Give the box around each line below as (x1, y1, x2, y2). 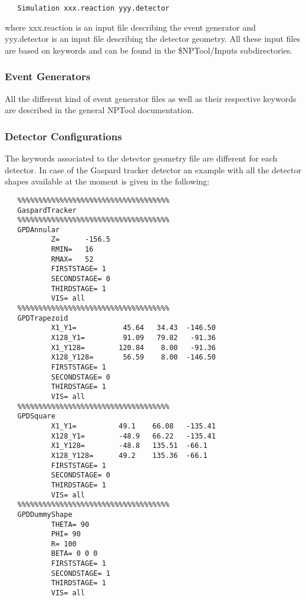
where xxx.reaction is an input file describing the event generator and (5, 21, 256, 33)
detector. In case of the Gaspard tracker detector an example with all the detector (5, 163, 301, 176)
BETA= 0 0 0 (51, 549, 98, 558)
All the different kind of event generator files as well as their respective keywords (5, 92, 297, 104)
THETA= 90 (51, 520, 90, 529)
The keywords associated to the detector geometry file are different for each (5, 152, 278, 164)
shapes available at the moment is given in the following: (5, 175, 210, 187)
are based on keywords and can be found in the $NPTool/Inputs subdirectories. (5, 44, 293, 56)
